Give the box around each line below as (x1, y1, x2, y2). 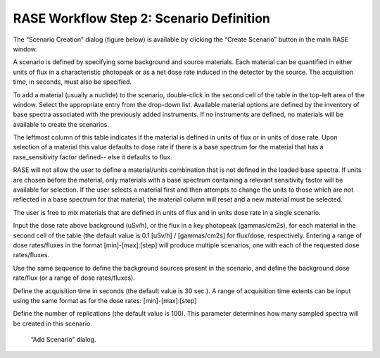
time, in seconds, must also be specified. (13, 78, 132, 86)
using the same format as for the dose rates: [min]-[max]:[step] (13, 296, 197, 304)
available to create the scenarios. (13, 120, 109, 128)
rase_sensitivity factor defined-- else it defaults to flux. (13, 152, 172, 161)
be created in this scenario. (13, 319, 93, 328)
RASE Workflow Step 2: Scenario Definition (13, 11, 271, 26)
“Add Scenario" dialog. (30, 335, 96, 344)
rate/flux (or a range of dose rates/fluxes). (13, 273, 135, 282)
